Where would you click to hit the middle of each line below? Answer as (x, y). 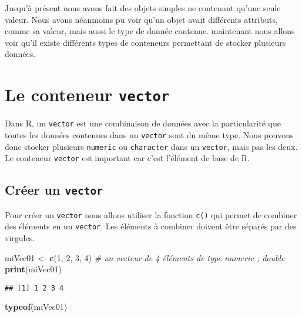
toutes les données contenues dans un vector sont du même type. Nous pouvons (149, 134)
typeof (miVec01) (36, 307)
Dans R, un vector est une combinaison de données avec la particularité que (143, 123)
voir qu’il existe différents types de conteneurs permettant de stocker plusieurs (145, 42)
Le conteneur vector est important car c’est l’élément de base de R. (127, 158)
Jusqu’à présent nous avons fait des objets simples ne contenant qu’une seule (143, 8)
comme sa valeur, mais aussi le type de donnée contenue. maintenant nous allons (150, 31)
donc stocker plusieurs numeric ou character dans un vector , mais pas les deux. (151, 146)
